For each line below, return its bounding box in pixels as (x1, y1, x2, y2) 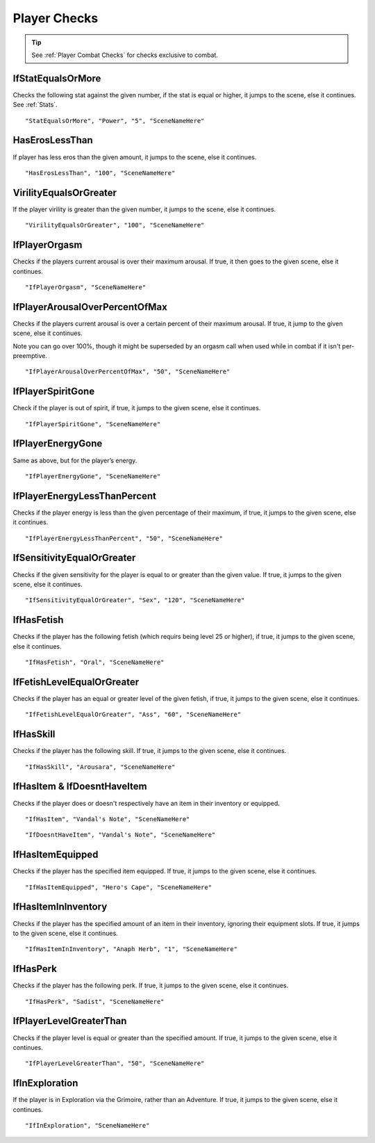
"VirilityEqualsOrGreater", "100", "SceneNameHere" (25, 221, 205, 229)
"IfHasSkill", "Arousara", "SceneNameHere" (25, 763, 176, 771)
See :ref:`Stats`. (12, 101, 58, 109)
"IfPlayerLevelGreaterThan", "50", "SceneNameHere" (25, 1060, 205, 1067)
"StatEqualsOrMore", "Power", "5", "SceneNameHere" (25, 117, 205, 124)
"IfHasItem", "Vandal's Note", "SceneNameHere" (25, 815, 190, 823)
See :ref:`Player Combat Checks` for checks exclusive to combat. (31, 51, 219, 59)
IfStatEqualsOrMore (12, 72, 101, 84)
